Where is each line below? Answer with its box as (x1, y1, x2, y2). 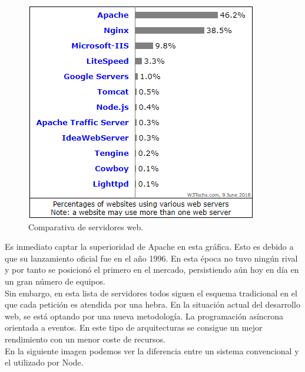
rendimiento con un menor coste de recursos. (5, 332, 165, 345)
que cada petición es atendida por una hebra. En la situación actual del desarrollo (5, 298, 300, 311)
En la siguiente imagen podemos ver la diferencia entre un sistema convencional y (5, 344, 299, 357)
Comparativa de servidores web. (28, 220, 144, 233)
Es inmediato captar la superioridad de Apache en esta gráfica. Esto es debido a (5, 240, 294, 253)
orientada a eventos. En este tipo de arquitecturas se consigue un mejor (5, 321, 263, 334)
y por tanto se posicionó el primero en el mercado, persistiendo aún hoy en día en (5, 263, 299, 276)
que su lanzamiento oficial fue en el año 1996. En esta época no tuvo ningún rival (5, 252, 298, 264)
